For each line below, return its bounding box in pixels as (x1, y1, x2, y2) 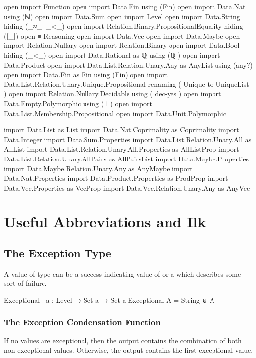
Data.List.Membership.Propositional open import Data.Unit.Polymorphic (4, 108, 226, 118)
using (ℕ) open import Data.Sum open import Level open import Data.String (4, 11, 240, 21)
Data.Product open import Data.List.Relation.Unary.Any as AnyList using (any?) (4, 59, 253, 70)
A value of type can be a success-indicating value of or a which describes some (4, 268, 241, 278)
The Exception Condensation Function (4, 316, 161, 328)
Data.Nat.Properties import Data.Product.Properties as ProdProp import (4, 173, 228, 183)
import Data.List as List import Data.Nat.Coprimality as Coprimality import (4, 124, 239, 135)
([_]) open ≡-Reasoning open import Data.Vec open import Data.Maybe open (4, 30, 240, 40)
